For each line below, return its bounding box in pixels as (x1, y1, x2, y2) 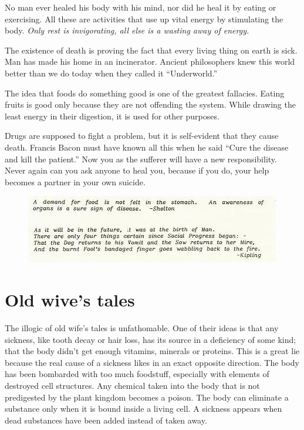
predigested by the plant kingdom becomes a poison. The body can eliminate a (5, 391, 289, 403)
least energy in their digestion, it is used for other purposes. (5, 109, 219, 122)
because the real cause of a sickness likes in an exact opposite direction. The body (5, 356, 299, 368)
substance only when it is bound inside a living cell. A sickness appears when (5, 402, 282, 415)
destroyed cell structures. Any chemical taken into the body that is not (5, 379, 260, 391)
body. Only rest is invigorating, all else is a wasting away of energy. (5, 24, 249, 36)
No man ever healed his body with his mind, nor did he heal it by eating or (5, 1, 276, 13)
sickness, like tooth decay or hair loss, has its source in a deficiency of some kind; (5, 333, 296, 345)
